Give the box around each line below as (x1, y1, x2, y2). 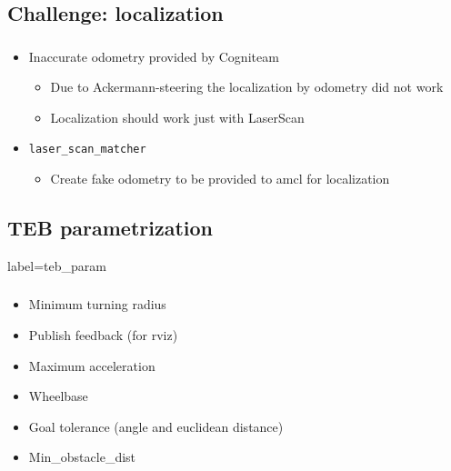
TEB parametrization (7, 214, 214, 242)
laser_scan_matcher (28, 143, 146, 156)
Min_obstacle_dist (28, 447, 136, 466)
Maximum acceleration (28, 356, 155, 375)
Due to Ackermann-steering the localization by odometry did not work (50, 77, 444, 96)
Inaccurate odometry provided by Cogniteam (28, 46, 279, 65)
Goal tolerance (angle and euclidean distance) (28, 416, 284, 436)
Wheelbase (28, 386, 88, 406)
